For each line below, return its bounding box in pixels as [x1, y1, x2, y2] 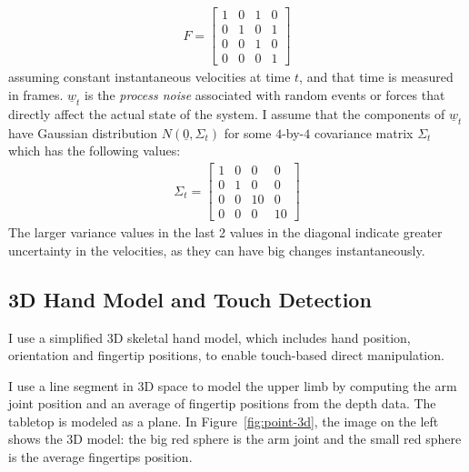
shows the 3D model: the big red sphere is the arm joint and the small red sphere [8, 429, 462, 448]
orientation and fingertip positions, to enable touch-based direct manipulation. [8, 346, 444, 365]
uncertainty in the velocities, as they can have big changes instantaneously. [8, 240, 425, 259]
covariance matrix [314, 123, 414, 142]
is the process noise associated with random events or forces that [85, 85, 445, 104]
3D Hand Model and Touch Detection [8, 285, 372, 313]
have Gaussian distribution [8, 123, 158, 142]
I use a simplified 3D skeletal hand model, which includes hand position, [8, 327, 411, 346]
